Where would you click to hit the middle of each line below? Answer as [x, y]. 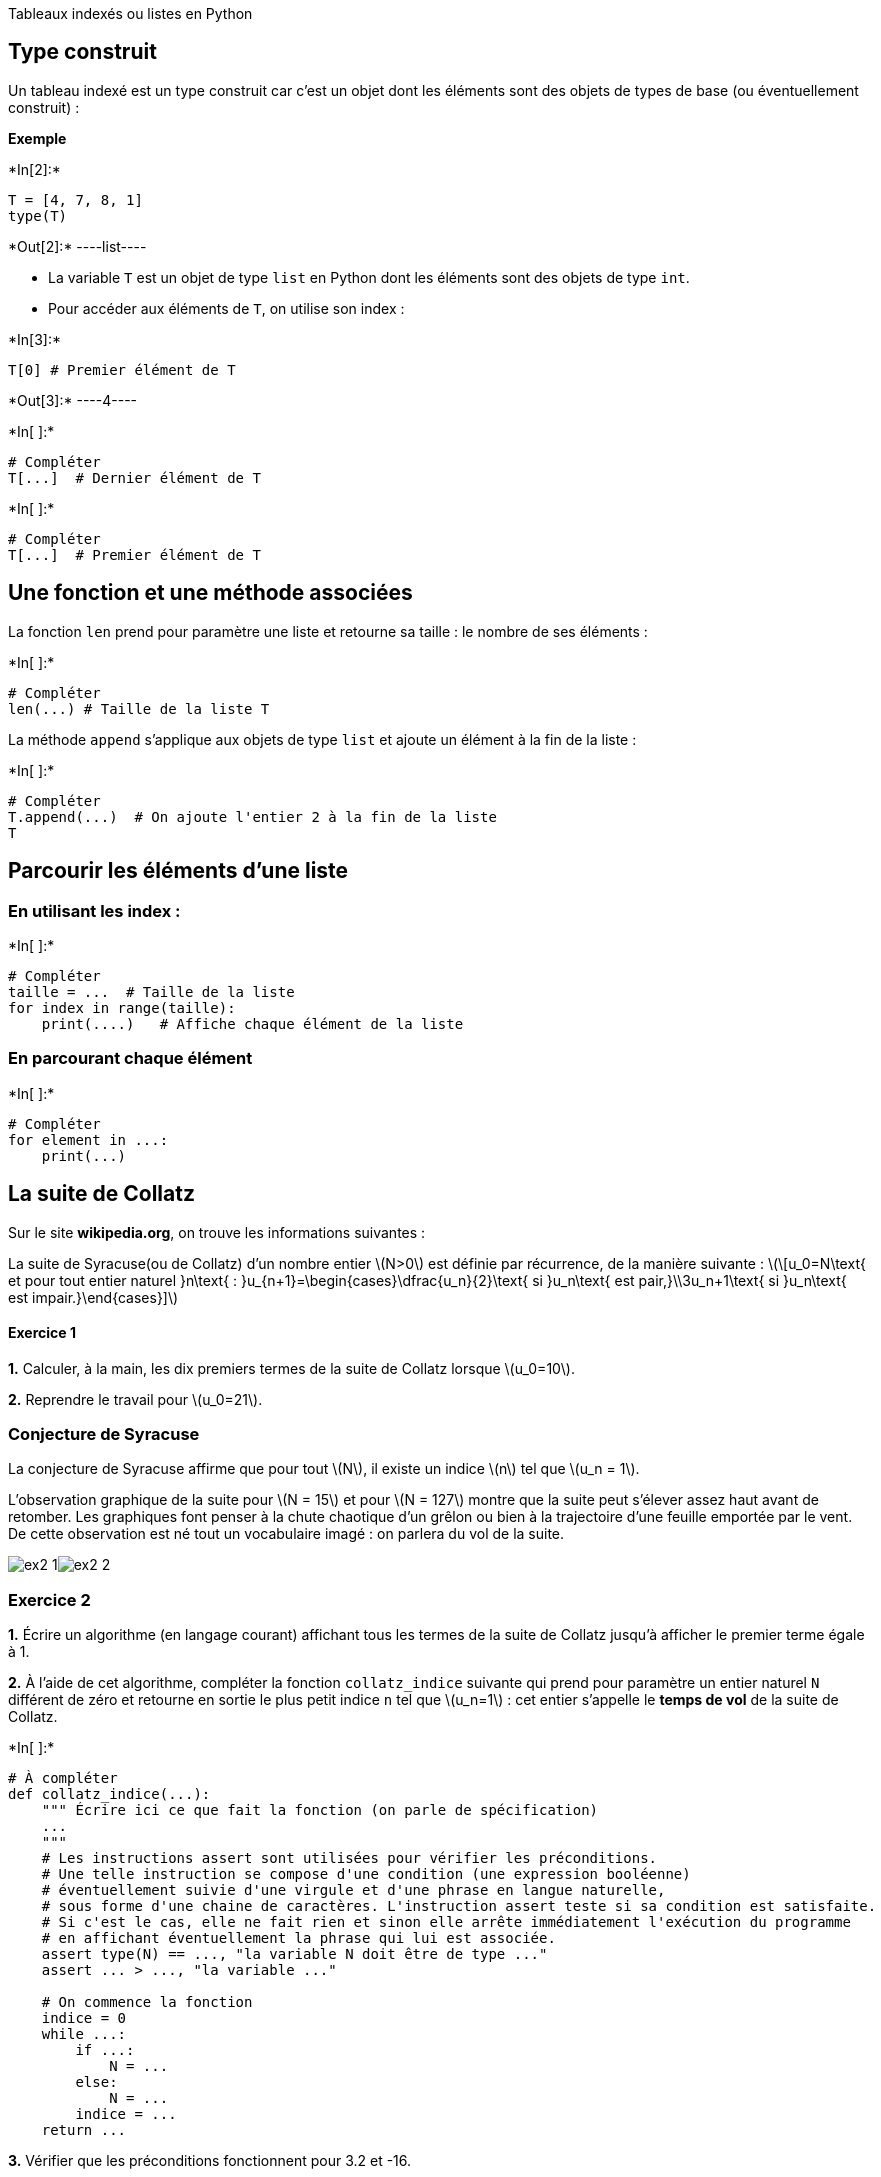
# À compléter [63, 1778]
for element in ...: [88, 1139]
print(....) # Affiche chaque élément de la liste [252, 1023]
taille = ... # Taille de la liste [151, 991]
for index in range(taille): [122, 1007]
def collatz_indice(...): [109, 1794]
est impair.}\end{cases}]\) [93, 1297]
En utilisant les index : [94, 910]
